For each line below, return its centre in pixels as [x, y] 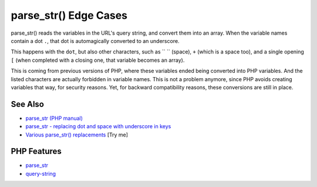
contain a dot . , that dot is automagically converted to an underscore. [95, 41]
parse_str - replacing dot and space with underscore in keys [98, 126]
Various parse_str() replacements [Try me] [77, 135]
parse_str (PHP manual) [54, 118]
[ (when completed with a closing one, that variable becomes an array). [98, 60]
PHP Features [36, 151]
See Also [27, 104]
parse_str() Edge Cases [69, 15]
